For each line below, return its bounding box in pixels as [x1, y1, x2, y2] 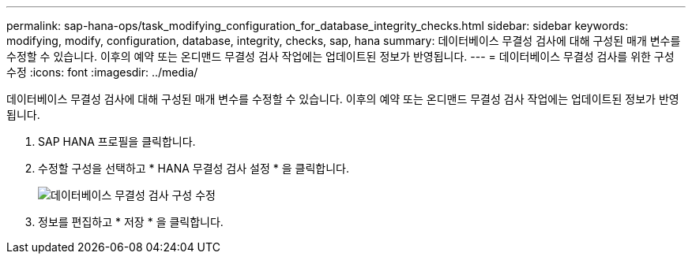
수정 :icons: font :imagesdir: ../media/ [6, 65, 198, 79]
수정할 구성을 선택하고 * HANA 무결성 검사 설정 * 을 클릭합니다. [38, 162, 349, 175]
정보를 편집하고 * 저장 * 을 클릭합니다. [38, 215, 224, 228]
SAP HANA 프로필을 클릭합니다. [38, 135, 196, 148]
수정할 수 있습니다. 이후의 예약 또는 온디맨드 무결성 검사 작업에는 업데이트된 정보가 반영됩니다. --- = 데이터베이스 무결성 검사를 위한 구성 [6, 50, 675, 63]
